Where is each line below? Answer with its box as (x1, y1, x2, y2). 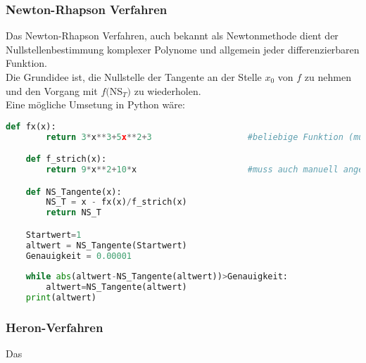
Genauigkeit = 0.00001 (25, 250, 132, 261)
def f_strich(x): (25, 154, 107, 165)
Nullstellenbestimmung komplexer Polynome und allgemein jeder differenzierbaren (6, 42, 360, 56)
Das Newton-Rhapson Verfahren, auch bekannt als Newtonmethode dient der (6, 28, 339, 43)
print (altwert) (25, 293, 96, 303)
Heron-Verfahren (6, 318, 103, 336)
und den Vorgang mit (6, 83, 98, 98)
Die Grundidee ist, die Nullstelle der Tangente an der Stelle (6, 70, 262, 84)
